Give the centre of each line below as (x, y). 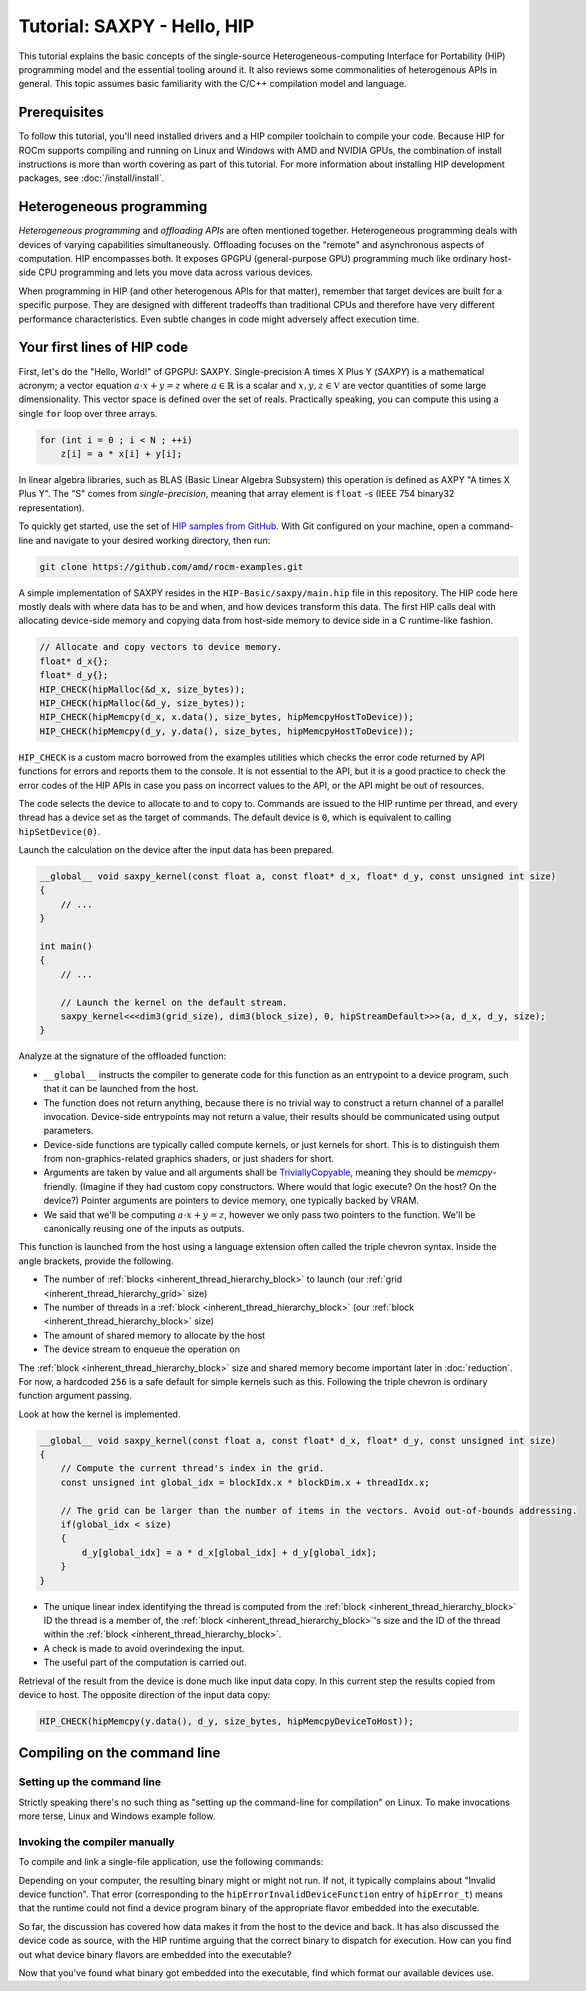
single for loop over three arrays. (88, 413)
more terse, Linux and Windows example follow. (117, 1816)
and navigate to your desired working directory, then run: (153, 540)
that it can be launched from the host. (121, 1089)
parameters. (68, 1131)
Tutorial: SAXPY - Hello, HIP (136, 26)
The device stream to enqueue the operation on (141, 1349)
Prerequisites (61, 112)
